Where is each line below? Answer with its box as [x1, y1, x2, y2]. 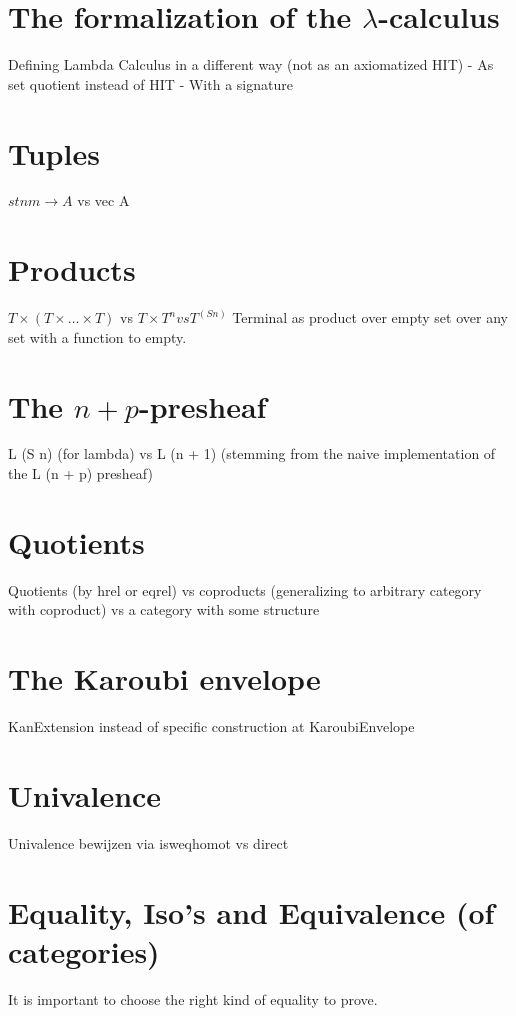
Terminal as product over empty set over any [232, 307, 508, 328]
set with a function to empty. [8, 326, 187, 347]
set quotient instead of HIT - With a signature [8, 73, 293, 94]
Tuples [8, 132, 100, 173]
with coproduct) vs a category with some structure [8, 599, 320, 620]
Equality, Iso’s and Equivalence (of [8, 891, 495, 932]
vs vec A [77, 190, 130, 211]
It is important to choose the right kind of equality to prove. [8, 988, 378, 1009]
